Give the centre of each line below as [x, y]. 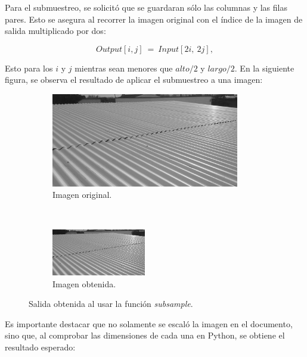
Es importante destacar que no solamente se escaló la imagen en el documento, [149, 323]
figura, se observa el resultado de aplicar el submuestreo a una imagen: [134, 80]
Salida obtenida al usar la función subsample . [111, 304]
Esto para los [29, 68]
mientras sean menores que [124, 68]
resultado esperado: [40, 347]
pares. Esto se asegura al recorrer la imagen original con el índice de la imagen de [154, 19]
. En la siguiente [264, 68]
